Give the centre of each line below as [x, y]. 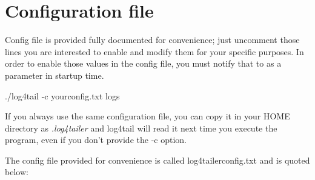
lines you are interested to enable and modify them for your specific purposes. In [154, 51]
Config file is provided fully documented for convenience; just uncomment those [152, 40]
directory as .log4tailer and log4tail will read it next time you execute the [141, 128]
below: [17, 172]
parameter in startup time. [55, 75]
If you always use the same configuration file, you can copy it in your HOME [148, 116]
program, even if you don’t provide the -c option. [96, 140]
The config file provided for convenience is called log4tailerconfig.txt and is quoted [157, 160]
